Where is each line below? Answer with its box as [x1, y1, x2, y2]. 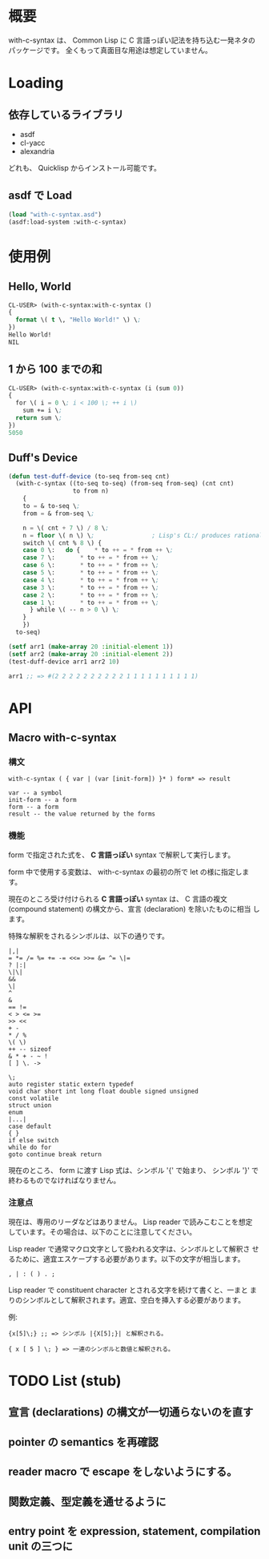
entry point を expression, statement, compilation [8, 1524, 261, 1538]
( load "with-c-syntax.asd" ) [8, 210, 102, 219]
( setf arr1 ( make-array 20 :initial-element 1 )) [8, 643, 174, 651]
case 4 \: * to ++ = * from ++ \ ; [22, 576, 159, 584]
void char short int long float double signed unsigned [8, 1087, 199, 1095]
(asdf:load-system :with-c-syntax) [8, 218, 127, 226]
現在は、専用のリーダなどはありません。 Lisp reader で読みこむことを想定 [8, 1217, 253, 1227]
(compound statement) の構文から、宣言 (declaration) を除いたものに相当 [8, 904, 251, 913]
